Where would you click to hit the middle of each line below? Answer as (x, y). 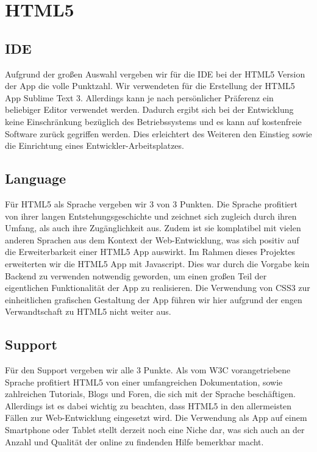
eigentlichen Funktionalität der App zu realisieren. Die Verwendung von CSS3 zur (158, 288)
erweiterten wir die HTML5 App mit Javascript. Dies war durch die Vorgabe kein (157, 263)
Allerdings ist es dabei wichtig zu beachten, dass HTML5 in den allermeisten (148, 405)
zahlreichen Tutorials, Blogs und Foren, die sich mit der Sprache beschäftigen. (150, 394)
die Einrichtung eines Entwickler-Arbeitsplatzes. (94, 145)
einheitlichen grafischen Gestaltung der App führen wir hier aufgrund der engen (154, 299)
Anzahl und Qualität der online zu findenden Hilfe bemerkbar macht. (134, 441)
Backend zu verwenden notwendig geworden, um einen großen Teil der (136, 275)
